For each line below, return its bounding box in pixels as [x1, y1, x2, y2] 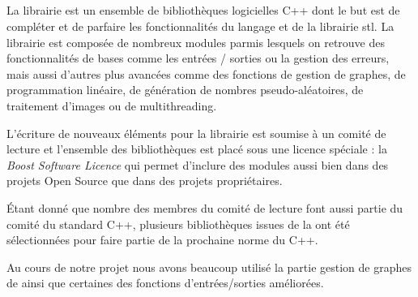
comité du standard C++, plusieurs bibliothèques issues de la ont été [6, 215, 350, 232]
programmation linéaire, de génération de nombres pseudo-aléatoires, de [6, 81, 364, 98]
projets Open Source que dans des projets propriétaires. [6, 172, 283, 189]
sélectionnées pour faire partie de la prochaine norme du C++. [6, 231, 318, 248]
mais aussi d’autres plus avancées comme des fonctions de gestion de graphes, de [6, 65, 406, 82]
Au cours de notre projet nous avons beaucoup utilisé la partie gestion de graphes [6, 258, 412, 275]
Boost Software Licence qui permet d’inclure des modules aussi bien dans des [6, 156, 389, 173]
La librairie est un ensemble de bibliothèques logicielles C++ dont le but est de [6, 2, 400, 19]
